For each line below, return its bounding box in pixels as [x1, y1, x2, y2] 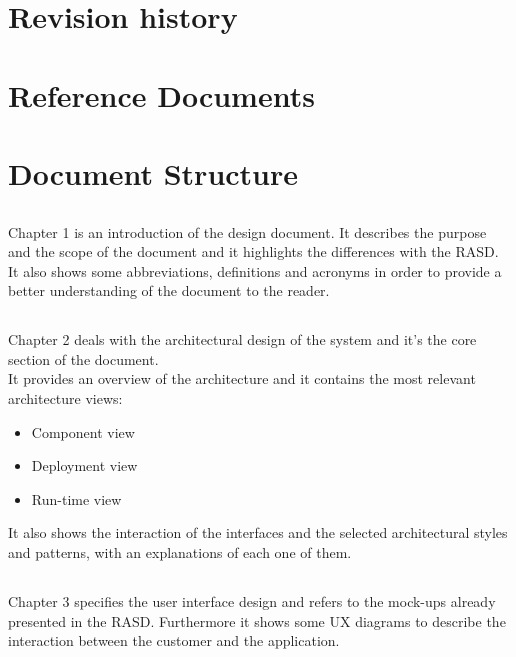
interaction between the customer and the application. [8, 630, 340, 651]
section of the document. [8, 348, 159, 369]
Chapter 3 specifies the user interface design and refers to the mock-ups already [8, 591, 496, 612]
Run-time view [31, 488, 122, 509]
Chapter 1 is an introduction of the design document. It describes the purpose [8, 221, 487, 242]
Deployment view [31, 455, 138, 476]
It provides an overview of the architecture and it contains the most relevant [8, 368, 476, 389]
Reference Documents [8, 74, 315, 115]
